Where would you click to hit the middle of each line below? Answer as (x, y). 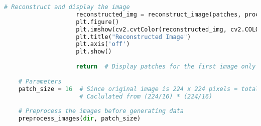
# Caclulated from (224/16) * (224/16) (146, 96)
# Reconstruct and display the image (67, 7)
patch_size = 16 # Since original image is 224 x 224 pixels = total (139, 89)
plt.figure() (98, 22)
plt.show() (94, 52)
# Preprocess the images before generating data (101, 111)
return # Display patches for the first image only (166, 66)
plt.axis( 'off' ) (103, 44)
